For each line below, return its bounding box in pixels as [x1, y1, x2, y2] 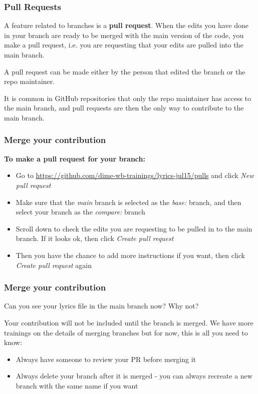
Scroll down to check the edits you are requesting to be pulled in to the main [16, 223, 252, 233]
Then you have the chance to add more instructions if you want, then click [16, 249, 245, 260]
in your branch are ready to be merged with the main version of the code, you [4, 29, 244, 40]
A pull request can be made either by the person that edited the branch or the [4, 66, 245, 76]
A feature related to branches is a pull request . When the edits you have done [4, 20, 249, 30]
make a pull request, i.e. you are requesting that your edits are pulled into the [4, 39, 243, 50]
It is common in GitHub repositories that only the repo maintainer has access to [4, 92, 251, 103]
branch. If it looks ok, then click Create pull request [16, 233, 174, 243]
